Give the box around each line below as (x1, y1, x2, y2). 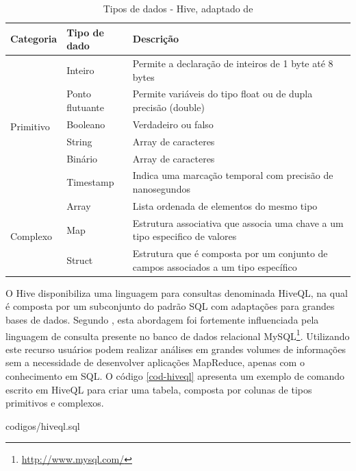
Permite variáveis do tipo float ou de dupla (132, 86, 313, 101)
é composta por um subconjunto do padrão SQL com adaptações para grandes (5, 299, 335, 313)
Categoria (10, 32, 58, 46)
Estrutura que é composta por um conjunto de (132, 246, 328, 261)
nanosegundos (132, 182, 190, 196)
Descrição (132, 32, 179, 46)
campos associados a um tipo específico (132, 259, 297, 274)
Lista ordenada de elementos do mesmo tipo (132, 198, 318, 213)
